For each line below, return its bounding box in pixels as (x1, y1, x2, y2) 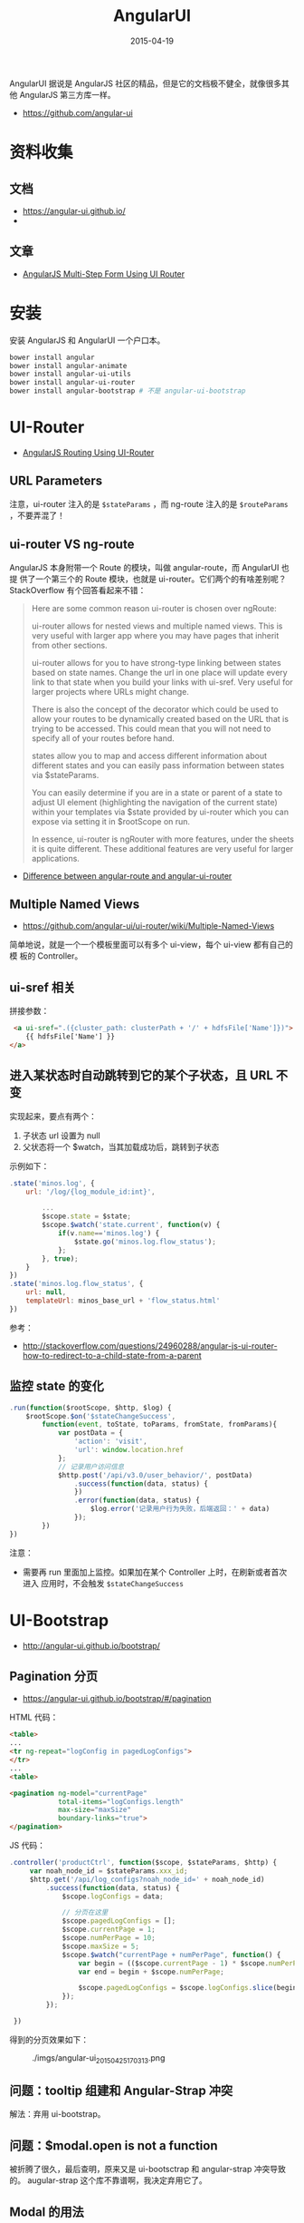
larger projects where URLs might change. (31, 686, 190, 697)
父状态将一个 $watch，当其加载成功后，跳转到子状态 (22, 1141, 220, 1152)
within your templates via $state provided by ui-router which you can (31, 806, 290, 817)
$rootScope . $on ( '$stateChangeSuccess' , (25, 1411, 176, 1420)
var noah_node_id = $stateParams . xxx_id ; (29, 1866, 188, 1876)
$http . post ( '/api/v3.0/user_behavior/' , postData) (57, 1470, 253, 1479)
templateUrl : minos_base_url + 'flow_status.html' (25, 1296, 221, 1306)
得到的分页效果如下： (9, 2033, 89, 2045)
